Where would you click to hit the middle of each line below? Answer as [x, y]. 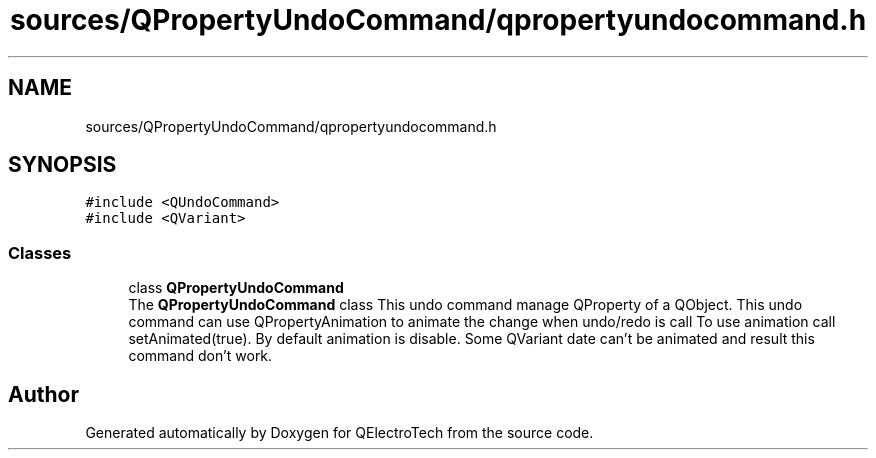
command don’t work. [200, 356]
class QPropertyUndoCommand [236, 288]
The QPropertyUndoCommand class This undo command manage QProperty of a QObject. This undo [465, 305]
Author [43, 394]
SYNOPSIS [62, 165]
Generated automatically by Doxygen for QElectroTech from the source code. [339, 433]
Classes [40, 252]
